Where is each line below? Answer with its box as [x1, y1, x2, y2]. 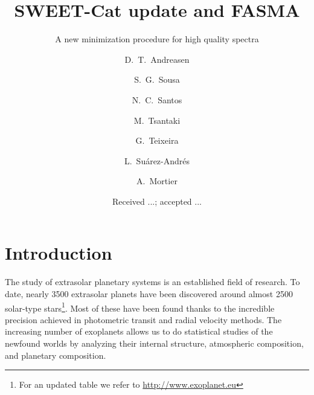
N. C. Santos [132, 93, 182, 106]
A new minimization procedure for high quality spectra [55, 33, 259, 45]
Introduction [5, 240, 112, 265]
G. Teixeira [135, 134, 179, 147]
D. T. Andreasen [124, 53, 190, 65]
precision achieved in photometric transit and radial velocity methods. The [5, 313, 282, 326]
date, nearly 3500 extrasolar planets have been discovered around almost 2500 [5, 287, 293, 300]
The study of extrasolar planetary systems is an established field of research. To [5, 275, 300, 288]
